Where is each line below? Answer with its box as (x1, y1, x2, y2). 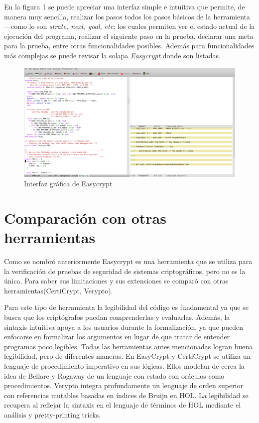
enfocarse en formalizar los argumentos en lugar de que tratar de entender (4, 331, 230, 342)
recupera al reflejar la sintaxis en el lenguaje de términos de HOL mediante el (4, 400, 241, 410)
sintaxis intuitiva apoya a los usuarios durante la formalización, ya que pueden (4, 321, 244, 332)
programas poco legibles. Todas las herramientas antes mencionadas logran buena (4, 341, 253, 351)
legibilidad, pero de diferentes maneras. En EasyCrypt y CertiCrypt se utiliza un (4, 351, 251, 361)
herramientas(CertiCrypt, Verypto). (4, 285, 113, 295)
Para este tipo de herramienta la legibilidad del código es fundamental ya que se (4, 302, 249, 312)
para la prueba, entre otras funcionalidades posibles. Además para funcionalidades (4, 40, 255, 51)
